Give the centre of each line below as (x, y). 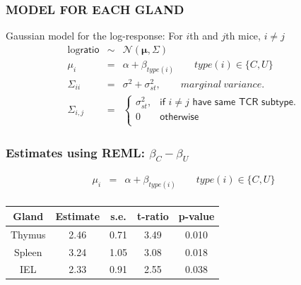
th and (204, 36)
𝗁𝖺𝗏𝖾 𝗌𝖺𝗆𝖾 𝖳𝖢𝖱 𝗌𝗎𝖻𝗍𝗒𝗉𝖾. (244, 103)
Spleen (28, 251)
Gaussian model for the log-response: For (94, 36)
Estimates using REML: (75, 152)
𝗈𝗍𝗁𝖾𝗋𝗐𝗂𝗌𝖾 (179, 117)
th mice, (243, 36)
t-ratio (153, 216)
